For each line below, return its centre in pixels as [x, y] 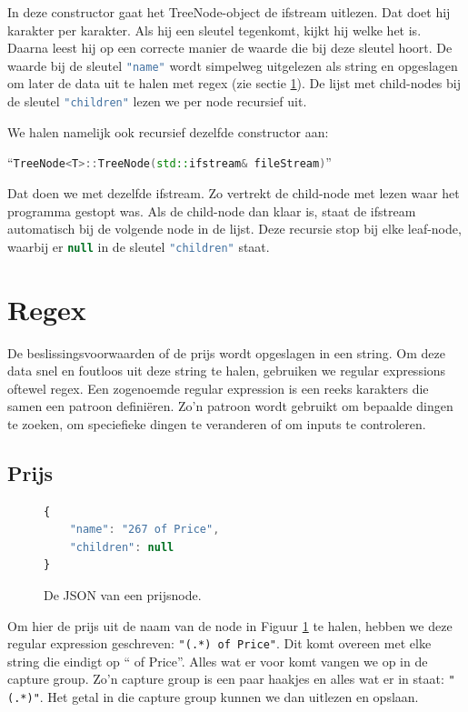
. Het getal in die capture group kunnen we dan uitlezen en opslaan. [229, 697]
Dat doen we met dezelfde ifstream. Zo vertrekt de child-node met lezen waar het [234, 192]
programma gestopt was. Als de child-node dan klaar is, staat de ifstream [212, 211]
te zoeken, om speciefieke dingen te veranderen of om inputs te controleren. [217, 423]
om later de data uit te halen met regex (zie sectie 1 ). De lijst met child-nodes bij [234, 83]
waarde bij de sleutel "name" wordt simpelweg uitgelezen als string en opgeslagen [233, 65]
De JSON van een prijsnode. [123, 595]
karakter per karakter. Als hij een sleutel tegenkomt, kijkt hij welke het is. [214, 30]
